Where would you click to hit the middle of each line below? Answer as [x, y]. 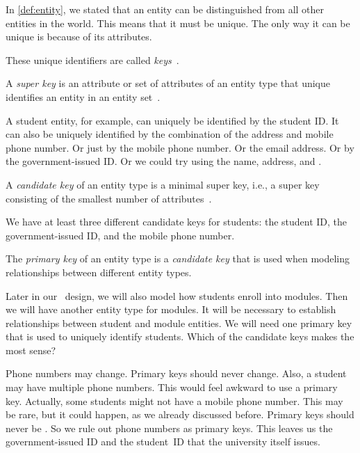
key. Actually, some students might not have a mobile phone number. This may [174, 400]
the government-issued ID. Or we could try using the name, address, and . [164, 161]
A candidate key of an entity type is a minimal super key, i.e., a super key [163, 184]
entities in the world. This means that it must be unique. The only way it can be [178, 23]
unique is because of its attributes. [79, 37]
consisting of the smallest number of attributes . [109, 198]
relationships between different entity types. [99, 272]
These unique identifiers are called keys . [92, 59]
